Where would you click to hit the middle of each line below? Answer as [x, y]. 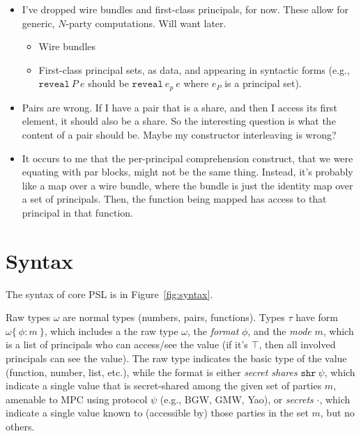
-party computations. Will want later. [146, 23]
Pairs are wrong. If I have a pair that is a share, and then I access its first [179, 107]
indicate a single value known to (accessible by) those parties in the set [157, 413]
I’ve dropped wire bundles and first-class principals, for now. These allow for [185, 9]
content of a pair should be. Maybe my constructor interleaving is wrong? [179, 135]
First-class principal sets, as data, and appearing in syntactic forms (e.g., [194, 69]
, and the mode [279, 330]
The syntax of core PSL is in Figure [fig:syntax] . [109, 294]
